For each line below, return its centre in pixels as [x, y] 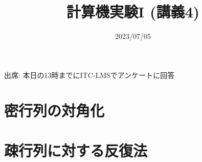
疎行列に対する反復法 [76, 150]
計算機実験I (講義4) [133, 12]
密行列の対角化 [54, 110]
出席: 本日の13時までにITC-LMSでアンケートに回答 [89, 75]
